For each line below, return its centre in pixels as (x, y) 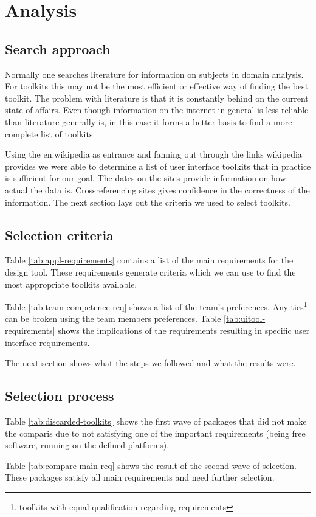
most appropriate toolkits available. (71, 284)
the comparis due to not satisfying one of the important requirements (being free (155, 433)
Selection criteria (59, 234)
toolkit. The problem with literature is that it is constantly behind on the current (157, 98)
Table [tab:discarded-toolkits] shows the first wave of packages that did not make (156, 421)
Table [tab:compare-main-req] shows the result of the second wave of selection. (151, 465)
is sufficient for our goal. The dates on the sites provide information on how (146, 178)
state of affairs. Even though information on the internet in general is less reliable (157, 110)
